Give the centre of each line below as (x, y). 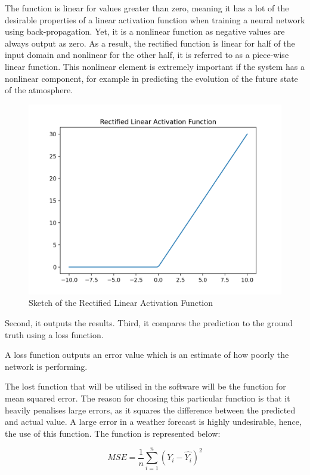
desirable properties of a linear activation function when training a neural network (155, 19)
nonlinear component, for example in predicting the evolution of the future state (151, 78)
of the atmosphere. (39, 90)
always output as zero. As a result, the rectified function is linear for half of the (150, 43)
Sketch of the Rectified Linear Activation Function (121, 303)
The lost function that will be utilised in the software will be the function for (145, 386)
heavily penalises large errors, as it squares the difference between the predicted (150, 410)
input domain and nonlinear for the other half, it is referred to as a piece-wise (147, 55)
